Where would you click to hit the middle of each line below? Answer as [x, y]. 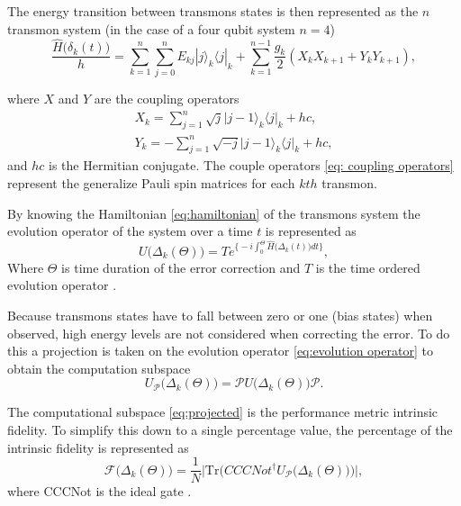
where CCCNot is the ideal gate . [99, 491]
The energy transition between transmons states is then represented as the [213, 11]
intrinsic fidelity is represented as [98, 447]
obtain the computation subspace [99, 368]
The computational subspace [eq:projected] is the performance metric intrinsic [223, 412]
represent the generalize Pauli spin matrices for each [151, 183]
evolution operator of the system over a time [130, 231]
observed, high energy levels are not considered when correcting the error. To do [229, 333]
